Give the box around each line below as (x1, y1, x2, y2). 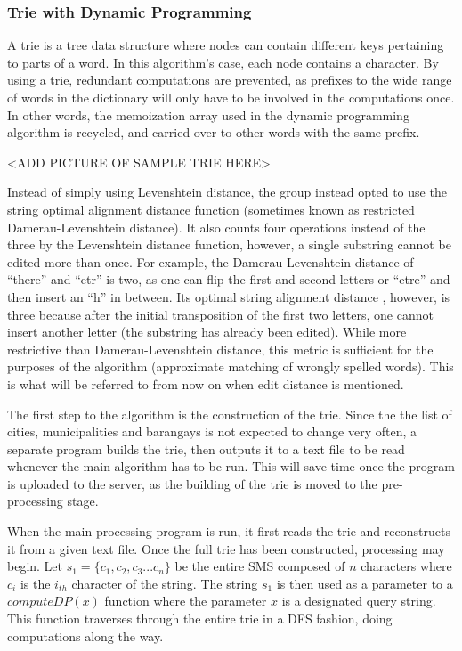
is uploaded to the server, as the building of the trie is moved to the (7, 474, 377, 492)
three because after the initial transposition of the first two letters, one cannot (7, 305, 434, 323)
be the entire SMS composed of (174, 557, 345, 575)
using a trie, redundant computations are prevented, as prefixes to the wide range (7, 70, 452, 89)
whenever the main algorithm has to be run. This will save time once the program (7, 457, 455, 476)
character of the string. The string (71, 574, 258, 592)
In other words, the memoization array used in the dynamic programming (7, 105, 409, 124)
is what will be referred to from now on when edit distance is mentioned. (7, 374, 404, 393)
